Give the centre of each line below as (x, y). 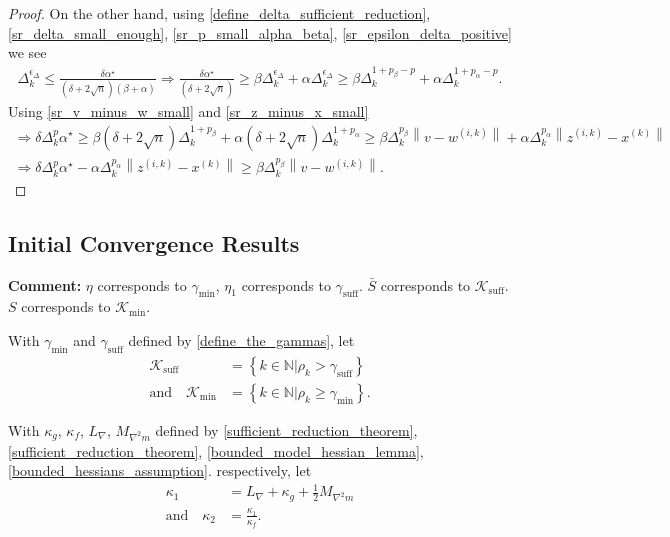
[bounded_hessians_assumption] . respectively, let (160, 470)
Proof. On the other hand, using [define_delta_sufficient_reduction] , (219, 13)
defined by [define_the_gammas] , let (241, 340)
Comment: (45, 284)
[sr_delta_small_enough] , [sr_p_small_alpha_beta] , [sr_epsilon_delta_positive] (260, 32)
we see (27, 52)
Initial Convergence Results (154, 242)
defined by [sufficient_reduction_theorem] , (286, 429)
